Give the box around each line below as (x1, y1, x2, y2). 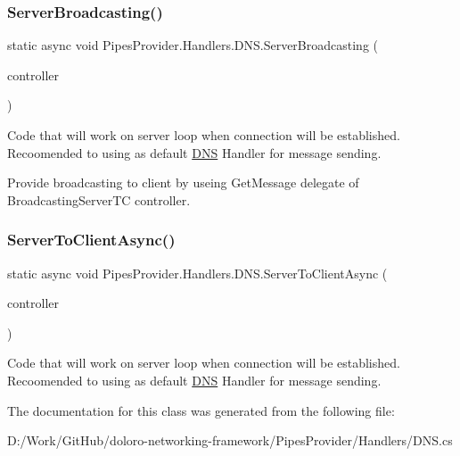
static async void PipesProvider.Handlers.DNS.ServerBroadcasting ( (7, 36, 378, 54)
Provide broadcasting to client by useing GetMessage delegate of (7, 173, 359, 192)
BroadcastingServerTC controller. (7, 190, 191, 209)
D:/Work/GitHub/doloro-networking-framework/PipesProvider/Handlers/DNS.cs (7, 431, 453, 450)
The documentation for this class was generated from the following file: (7, 401, 395, 419)
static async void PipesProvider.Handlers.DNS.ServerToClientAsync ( (7, 263, 388, 282)
